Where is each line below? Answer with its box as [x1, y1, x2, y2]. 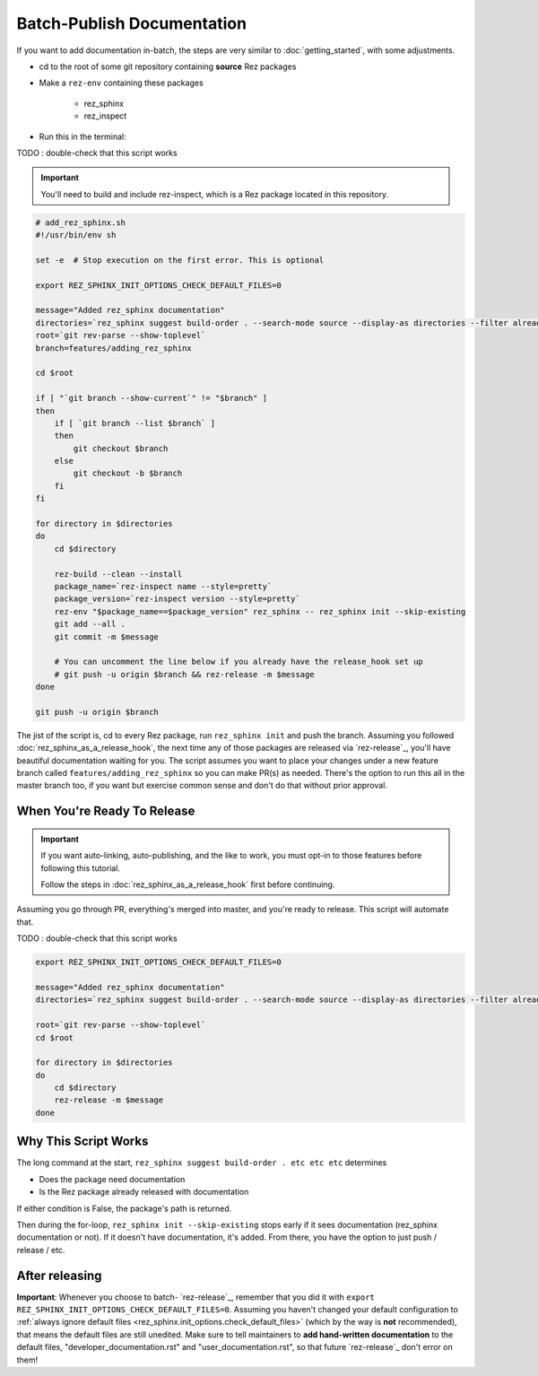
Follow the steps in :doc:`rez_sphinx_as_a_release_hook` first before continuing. [40, 879, 335, 890]
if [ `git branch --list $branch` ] [54, 418, 215, 428]
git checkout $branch [73, 443, 169, 453]
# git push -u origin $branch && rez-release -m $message [54, 669, 315, 679]
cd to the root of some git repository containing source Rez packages [39, 61, 297, 72]
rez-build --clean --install [54, 569, 183, 579]
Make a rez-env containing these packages [39, 77, 204, 89]
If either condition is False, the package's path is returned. [16, 1203, 232, 1214]
